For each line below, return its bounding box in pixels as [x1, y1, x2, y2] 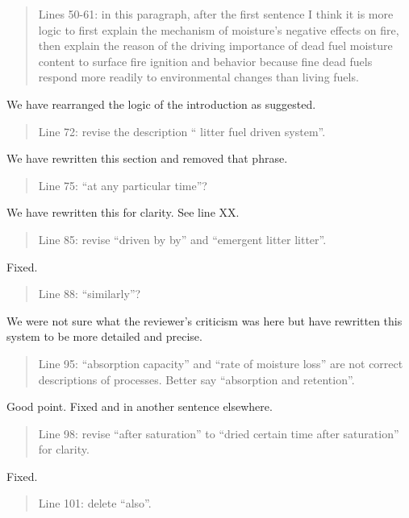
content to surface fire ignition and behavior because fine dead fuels [38, 52, 373, 69]
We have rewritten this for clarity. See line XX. [6, 204, 240, 221]
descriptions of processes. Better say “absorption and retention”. [38, 371, 355, 387]
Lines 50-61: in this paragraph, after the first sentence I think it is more [38, 6, 394, 22]
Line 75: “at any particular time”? [38, 176, 207, 193]
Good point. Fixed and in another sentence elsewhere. [6, 398, 273, 415]
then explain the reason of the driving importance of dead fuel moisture [38, 37, 393, 54]
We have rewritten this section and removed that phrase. [6, 150, 288, 167]
